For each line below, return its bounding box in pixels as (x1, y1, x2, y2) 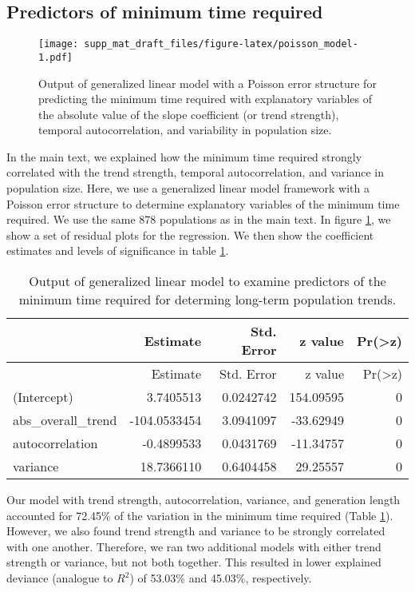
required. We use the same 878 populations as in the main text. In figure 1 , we (6, 211, 391, 228)
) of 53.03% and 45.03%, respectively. (129, 570, 312, 586)
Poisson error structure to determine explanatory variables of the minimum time (6, 195, 400, 212)
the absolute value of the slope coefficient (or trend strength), (38, 105, 339, 122)
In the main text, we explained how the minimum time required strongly (6, 148, 362, 165)
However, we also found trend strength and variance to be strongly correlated (6, 522, 385, 539)
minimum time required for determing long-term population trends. (18, 290, 397, 309)
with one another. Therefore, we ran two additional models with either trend (6, 538, 381, 554)
